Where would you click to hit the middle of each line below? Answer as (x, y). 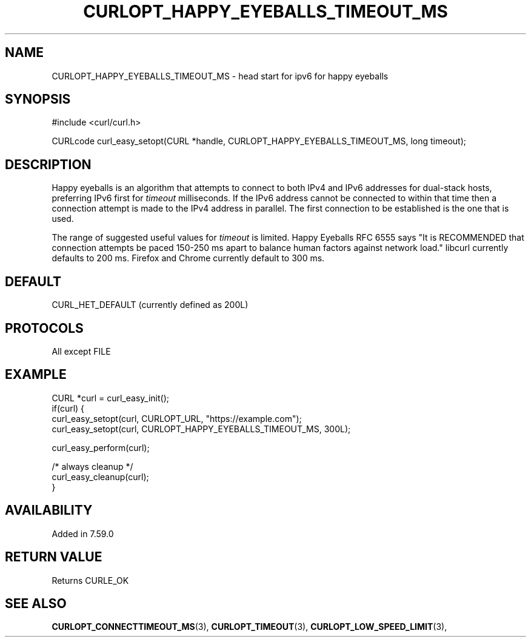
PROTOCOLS (44, 328)
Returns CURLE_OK (90, 580)
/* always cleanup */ (92, 466)
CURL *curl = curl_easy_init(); (110, 398)
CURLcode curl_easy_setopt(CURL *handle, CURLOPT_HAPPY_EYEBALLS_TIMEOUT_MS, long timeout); (259, 141)
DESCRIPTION (48, 164)
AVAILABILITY (49, 510)
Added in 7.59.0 (83, 533)
